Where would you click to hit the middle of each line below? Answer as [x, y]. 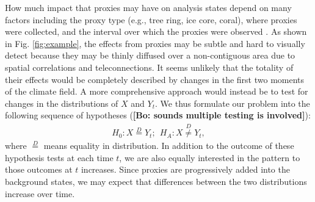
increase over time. [40, 193]
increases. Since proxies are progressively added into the [185, 169]
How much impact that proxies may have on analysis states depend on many [148, 7]
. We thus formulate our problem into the [233, 103]
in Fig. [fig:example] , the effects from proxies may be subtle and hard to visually [155, 43]
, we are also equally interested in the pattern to [210, 157]
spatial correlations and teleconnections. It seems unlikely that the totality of [149, 67]
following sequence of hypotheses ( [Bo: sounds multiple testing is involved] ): [158, 115]
